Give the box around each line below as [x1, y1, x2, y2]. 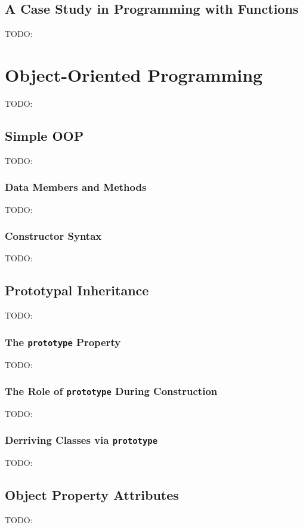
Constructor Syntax [5, 229, 102, 243]
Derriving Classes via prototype [5, 433, 158, 447]
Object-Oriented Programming [5, 62, 263, 87]
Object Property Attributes [5, 486, 179, 504]
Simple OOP [5, 126, 84, 144]
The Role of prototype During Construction [5, 384, 218, 399]
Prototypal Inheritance [5, 281, 149, 299]
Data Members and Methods [5, 180, 147, 194]
